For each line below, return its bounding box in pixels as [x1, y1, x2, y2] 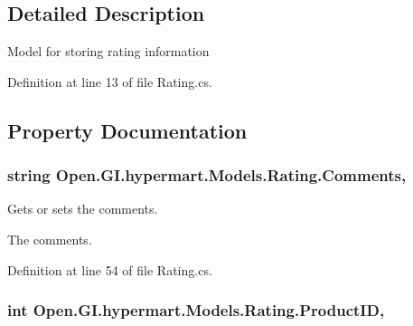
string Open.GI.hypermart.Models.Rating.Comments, [7, 164, 407, 187]
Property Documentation [7, 116, 248, 144]
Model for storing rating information [7, 42, 210, 61]
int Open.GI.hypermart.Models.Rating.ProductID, [7, 299, 385, 321]
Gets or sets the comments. [7, 199, 158, 218]
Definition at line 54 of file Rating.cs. [7, 260, 212, 279]
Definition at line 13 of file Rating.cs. [7, 72, 212, 91]
